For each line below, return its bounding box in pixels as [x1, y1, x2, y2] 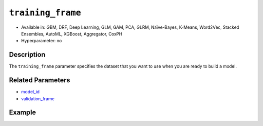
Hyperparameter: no [21, 38, 62, 44]
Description [9, 51, 46, 59]
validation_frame [21, 95, 55, 102]
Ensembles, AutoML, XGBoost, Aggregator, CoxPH [21, 31, 123, 36]
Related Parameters [9, 76, 71, 85]
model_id [21, 89, 40, 95]
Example [9, 108, 36, 117]
